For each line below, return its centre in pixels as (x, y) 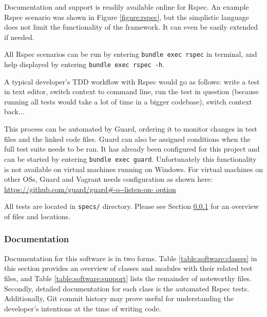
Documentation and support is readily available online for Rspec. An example (127, 7)
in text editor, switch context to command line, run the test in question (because (131, 91)
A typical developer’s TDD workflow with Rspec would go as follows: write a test (132, 81)
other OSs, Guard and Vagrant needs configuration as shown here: (108, 179)
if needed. (19, 37)
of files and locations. (37, 216)
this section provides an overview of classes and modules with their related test (128, 268)
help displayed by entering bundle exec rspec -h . (84, 64)
